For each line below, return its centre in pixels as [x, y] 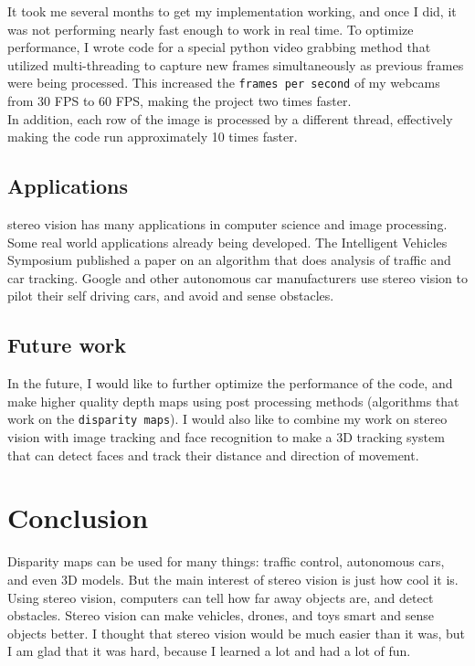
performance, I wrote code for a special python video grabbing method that [219, 47]
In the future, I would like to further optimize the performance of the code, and [230, 383]
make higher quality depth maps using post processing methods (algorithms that [233, 401]
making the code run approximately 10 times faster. [153, 137]
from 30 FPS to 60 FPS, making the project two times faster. [179, 101]
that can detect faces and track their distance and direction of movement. [213, 455]
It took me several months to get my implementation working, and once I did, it [232, 11]
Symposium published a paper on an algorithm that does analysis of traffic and [229, 260]
